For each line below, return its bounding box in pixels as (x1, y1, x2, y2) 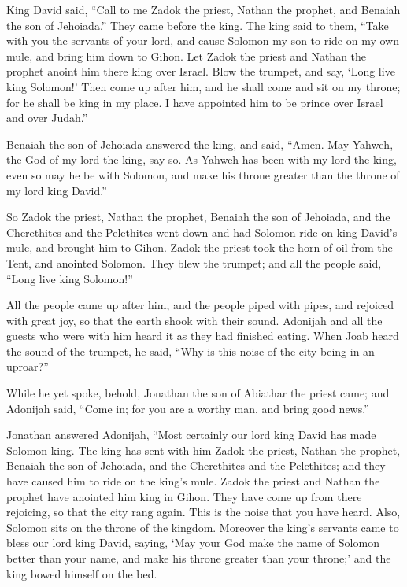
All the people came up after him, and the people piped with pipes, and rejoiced (6, 297, 394, 313)
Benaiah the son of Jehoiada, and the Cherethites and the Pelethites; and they (6, 457, 386, 474)
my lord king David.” (6, 182, 107, 198)
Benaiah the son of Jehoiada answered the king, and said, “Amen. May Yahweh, (6, 135, 394, 152)
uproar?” (6, 358, 49, 375)
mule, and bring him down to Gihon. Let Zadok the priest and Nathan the (6, 47, 367, 64)
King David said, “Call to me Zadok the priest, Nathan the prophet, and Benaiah (6, 2, 401, 17)
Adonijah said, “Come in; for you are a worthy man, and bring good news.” (6, 400, 369, 416)
